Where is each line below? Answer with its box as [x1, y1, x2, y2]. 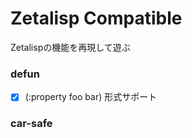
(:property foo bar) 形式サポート [24, 91, 158, 103]
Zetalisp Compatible [10, 7, 183, 30]
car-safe [10, 117, 53, 131]
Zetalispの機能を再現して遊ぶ [10, 41, 131, 53]
